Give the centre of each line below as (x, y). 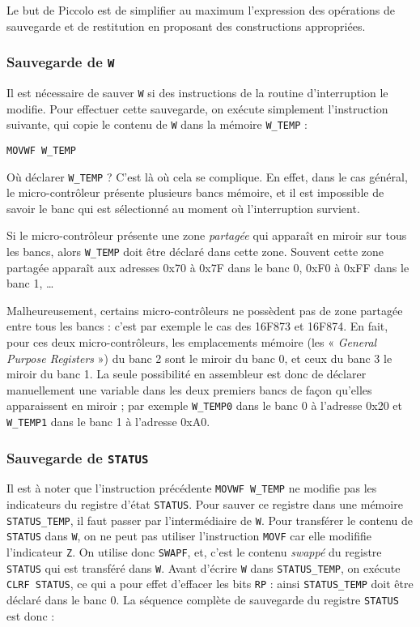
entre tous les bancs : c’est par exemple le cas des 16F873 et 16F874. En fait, (197, 326)
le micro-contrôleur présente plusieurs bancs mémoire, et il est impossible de (195, 192)
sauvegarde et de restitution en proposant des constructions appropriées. (186, 26)
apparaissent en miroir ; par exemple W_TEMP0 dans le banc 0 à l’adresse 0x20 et (204, 405)
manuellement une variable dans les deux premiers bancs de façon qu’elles (189, 389)
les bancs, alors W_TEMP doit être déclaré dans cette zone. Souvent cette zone (195, 251)
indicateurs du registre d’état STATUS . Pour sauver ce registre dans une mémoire (205, 504)
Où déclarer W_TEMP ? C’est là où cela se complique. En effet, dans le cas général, (207, 176)
